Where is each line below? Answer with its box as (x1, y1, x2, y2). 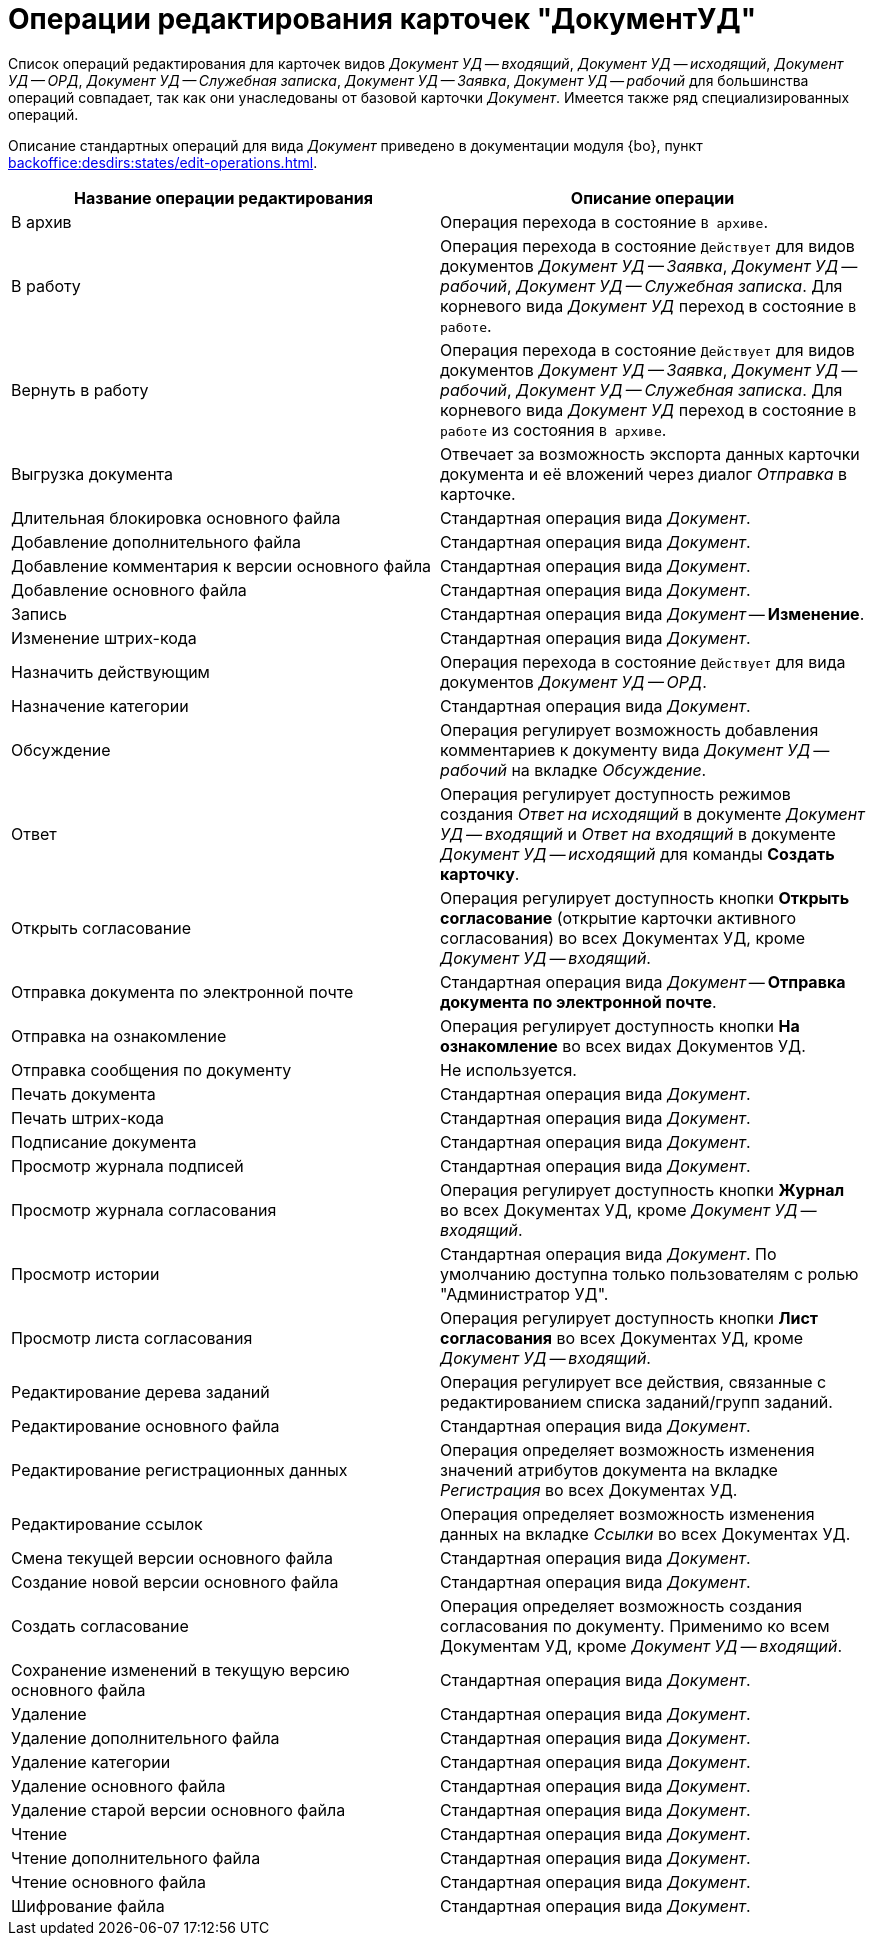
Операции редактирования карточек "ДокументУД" (8, 2, 757, 36)
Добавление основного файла (11, 579, 247, 600)
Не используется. (440, 1059, 577, 1080)
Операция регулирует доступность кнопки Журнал (440, 1179, 845, 1200)
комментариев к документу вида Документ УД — (440, 739, 830, 760)
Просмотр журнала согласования (11, 1199, 277, 1220)
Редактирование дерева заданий (11, 1381, 270, 1402)
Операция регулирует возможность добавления (440, 719, 819, 740)
